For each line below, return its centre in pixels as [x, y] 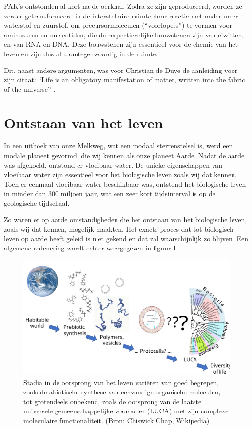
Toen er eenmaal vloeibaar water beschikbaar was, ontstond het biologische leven [125, 184]
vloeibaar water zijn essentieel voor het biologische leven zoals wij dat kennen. [120, 174]
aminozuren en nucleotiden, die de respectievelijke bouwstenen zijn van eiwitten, [124, 34]
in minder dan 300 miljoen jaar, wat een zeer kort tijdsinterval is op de [110, 193]
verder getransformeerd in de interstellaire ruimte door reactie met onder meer [121, 15]
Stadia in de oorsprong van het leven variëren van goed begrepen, [121, 382]
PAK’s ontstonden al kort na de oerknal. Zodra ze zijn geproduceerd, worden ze [123, 6]
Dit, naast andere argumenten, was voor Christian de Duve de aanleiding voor [121, 70]
